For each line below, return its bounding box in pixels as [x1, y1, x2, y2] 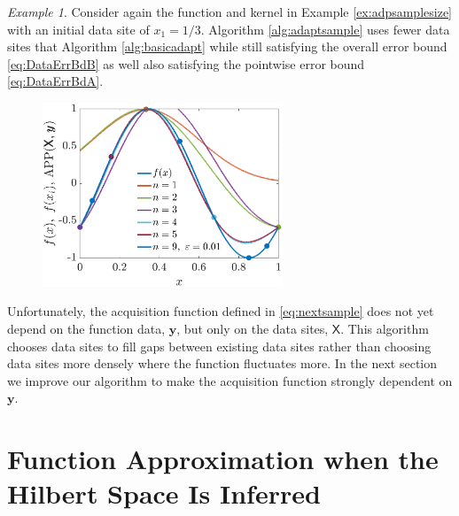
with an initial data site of [7, 19, 150, 38]
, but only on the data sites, [176, 320, 329, 338]
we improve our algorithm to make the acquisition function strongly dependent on [7, 371, 453, 389]
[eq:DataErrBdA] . [7, 72, 104, 90]
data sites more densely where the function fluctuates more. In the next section [7, 354, 438, 373]
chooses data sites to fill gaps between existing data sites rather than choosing [7, 336, 432, 355]
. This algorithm [340, 320, 429, 338]
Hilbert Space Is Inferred [7, 475, 321, 512]
